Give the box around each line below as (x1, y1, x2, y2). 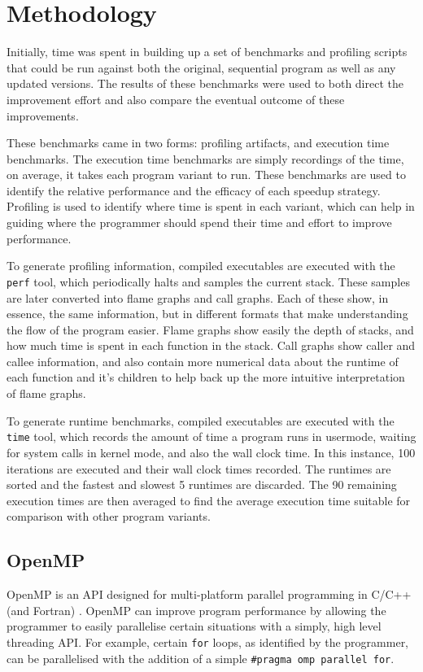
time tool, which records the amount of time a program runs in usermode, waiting (7, 428, 416, 445)
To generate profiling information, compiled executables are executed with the (7, 257, 395, 274)
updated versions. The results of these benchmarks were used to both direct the (7, 75, 403, 92)
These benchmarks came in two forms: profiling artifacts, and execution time (7, 134, 390, 151)
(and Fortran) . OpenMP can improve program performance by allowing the (7, 601, 386, 618)
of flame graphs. (7, 385, 86, 402)
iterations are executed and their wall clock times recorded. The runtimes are (7, 460, 391, 477)
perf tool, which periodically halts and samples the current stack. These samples (7, 273, 410, 290)
